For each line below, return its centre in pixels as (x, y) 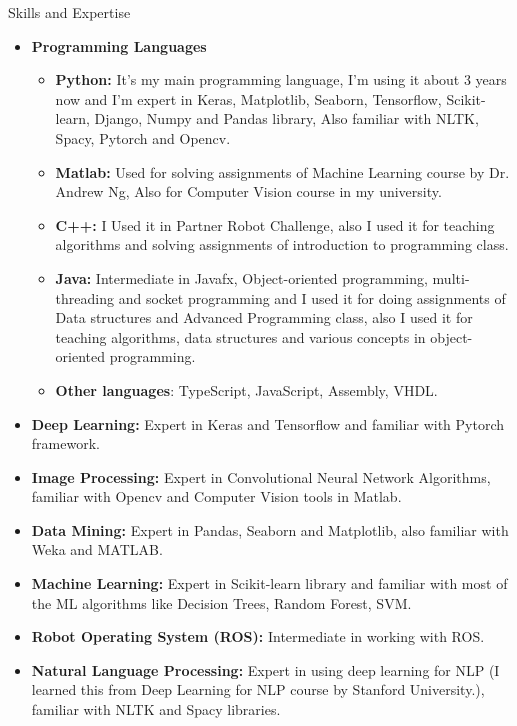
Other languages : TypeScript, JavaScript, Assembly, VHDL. (246, 389)
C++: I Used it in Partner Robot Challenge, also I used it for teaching (275, 224)
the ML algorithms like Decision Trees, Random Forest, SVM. (221, 602)
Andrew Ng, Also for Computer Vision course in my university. (248, 191)
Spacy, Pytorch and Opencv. (143, 137)
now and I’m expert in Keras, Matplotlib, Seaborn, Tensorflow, (248, 98)
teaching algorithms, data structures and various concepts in (240, 336)
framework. (65, 443)
